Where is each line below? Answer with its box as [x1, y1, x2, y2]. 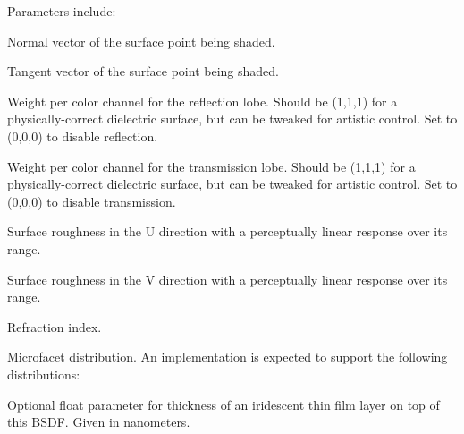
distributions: [7, 364, 80, 383]
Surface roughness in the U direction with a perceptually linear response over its [7, 222, 448, 241]
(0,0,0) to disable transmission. [7, 191, 176, 210]
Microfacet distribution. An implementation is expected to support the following [7, 347, 448, 366]
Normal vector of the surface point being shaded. [7, 31, 275, 50]
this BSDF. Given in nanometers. [7, 413, 190, 431]
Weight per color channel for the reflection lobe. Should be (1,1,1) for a [7, 91, 398, 110]
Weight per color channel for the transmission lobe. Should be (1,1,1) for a [7, 157, 416, 175]
